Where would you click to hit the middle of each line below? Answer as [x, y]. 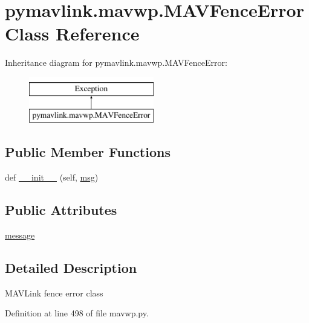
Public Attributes [61, 210]
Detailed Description [71, 268]
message [20, 235]
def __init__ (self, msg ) [52, 177]
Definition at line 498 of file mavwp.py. [77, 313]
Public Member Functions [88, 152]
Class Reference [72, 34]
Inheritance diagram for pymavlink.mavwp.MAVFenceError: [116, 62]
